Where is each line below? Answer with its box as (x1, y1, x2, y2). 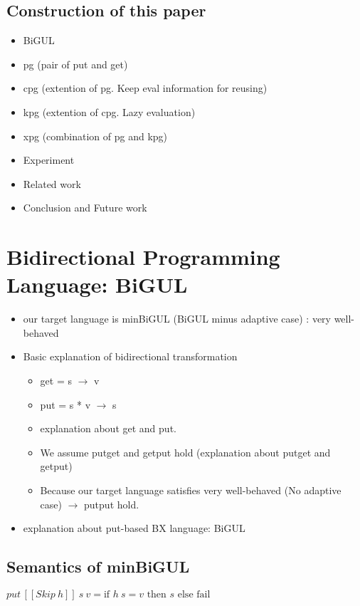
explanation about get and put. (40, 421, 176, 436)
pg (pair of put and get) (23, 56, 128, 71)
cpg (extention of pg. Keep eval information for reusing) (23, 80, 268, 95)
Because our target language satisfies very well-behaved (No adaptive (40, 483, 342, 498)
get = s (40, 373, 72, 388)
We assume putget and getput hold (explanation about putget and (40, 444, 331, 459)
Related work (23, 176, 81, 191)
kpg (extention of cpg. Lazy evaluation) (23, 104, 196, 119)
